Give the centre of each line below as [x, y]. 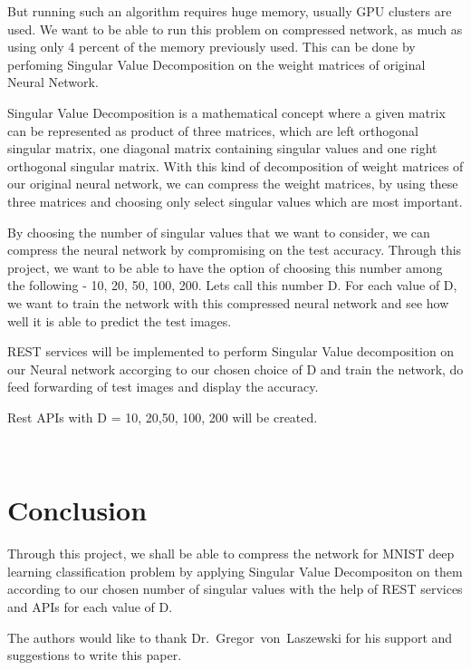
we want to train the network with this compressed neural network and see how [228, 302]
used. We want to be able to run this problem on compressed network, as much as [235, 29]
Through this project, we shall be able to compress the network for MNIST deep [231, 553]
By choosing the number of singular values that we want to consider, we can [219, 232]
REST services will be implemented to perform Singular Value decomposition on [231, 351]
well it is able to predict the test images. [120, 320]
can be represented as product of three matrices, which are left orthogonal [213, 130]
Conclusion [77, 510]
